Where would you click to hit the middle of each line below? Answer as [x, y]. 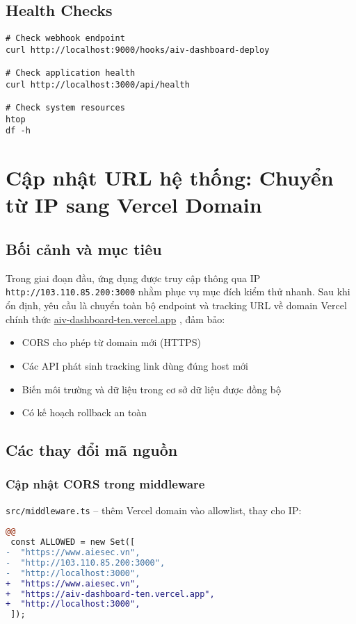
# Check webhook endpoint [65, 39]
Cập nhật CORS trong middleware [105, 484]
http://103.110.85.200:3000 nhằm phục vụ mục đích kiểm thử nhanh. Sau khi [178, 292]
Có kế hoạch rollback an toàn [84, 412]
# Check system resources [65, 108]
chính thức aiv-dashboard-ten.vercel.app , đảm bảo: [115, 319]
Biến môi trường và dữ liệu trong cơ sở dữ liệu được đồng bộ [151, 389]
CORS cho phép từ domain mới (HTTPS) [111, 342]
